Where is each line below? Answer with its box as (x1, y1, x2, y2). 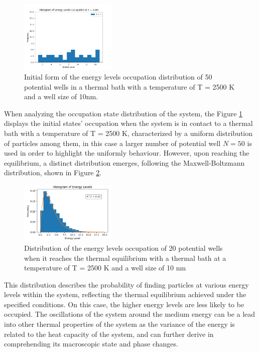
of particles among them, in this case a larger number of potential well (4, 137, 221, 148)
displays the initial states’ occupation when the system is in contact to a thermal (4, 118, 253, 128)
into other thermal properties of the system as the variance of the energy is (4, 319, 235, 329)
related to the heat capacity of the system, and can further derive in (4, 328, 214, 339)
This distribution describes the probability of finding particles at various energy (4, 279, 249, 290)
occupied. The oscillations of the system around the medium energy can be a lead (4, 309, 255, 319)
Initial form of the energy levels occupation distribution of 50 (24, 71, 212, 82)
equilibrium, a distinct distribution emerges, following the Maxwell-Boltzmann (4, 157, 245, 168)
